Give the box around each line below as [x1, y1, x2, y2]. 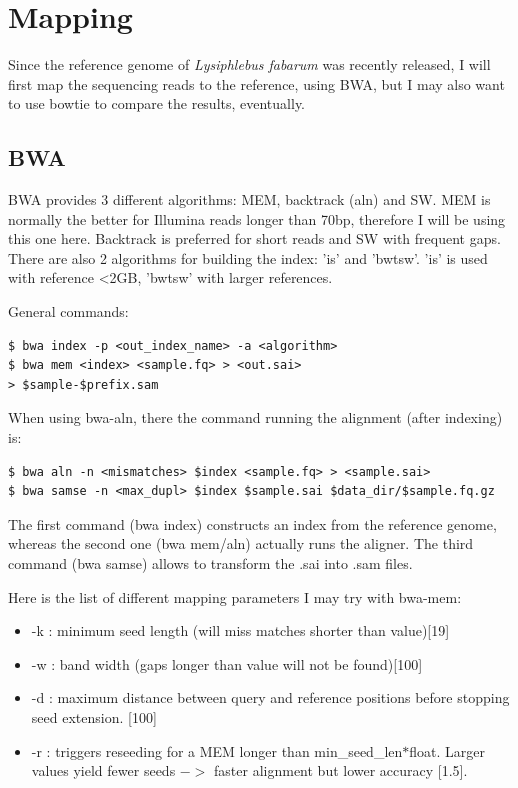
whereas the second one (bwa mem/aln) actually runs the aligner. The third [8, 533, 474, 554]
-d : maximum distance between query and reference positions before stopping [31, 687, 510, 708]
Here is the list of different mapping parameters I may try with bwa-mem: [8, 586, 462, 607]
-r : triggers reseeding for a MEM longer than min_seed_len [31, 740, 403, 761]
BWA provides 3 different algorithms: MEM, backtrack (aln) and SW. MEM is [8, 189, 491, 210]
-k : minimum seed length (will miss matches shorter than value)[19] [31, 620, 450, 641]
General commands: [8, 301, 129, 322]
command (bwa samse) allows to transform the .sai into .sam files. [8, 553, 413, 574]
